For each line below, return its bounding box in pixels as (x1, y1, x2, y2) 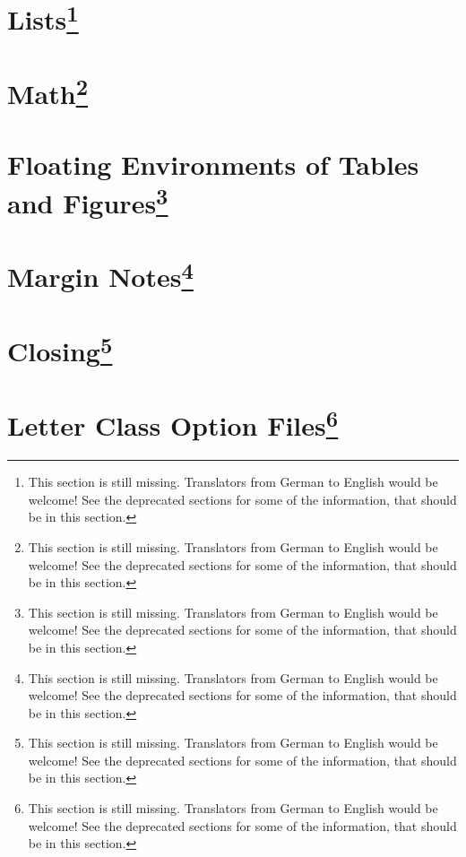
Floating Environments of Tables (7, 145, 419, 182)
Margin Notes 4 (7, 255, 194, 295)
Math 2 (7, 71, 89, 112)
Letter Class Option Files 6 (7, 403, 339, 444)
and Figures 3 (7, 180, 168, 221)
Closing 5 (7, 329, 113, 369)
